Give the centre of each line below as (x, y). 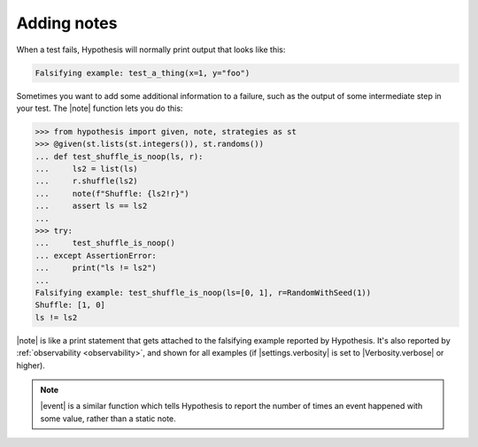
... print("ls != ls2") (96, 268)
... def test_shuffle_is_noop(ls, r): (119, 156)
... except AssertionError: (96, 255)
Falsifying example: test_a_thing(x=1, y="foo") (143, 73)
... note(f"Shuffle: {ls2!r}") (112, 193)
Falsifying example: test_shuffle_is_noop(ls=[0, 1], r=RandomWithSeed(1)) (203, 293)
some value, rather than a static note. (108, 418)
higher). (31, 365)
